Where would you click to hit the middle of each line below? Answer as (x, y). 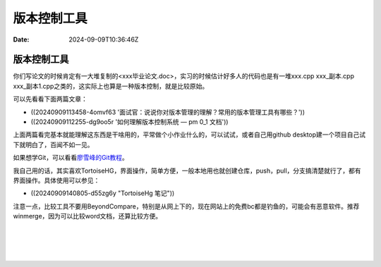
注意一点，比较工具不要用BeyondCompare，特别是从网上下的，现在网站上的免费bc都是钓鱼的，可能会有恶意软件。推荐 (186, 206)
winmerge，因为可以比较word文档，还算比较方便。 (87, 216)
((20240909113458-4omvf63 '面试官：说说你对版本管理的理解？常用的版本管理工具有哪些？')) (168, 112)
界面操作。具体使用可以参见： (56, 180)
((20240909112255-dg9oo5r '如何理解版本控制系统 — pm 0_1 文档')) (129, 122)
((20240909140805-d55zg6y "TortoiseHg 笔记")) (103, 193)
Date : (21, 39)
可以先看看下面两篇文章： (50, 99)
